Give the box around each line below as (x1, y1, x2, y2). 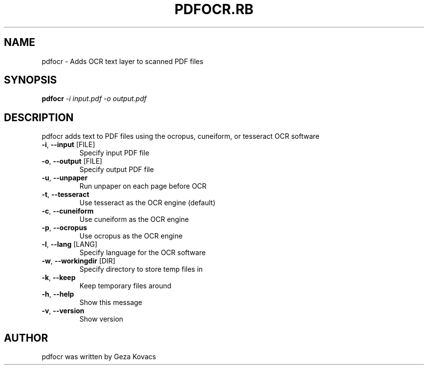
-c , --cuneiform (42, 207, 94, 216)
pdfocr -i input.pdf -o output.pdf (42, 94, 147, 103)
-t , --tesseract (42, 190, 89, 199)
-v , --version (42, 306, 85, 315)
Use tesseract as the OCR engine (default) (79, 198, 215, 207)
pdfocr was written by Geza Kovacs (42, 352, 156, 361)
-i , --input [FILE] (42, 140, 95, 149)
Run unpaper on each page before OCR (79, 182, 207, 191)
